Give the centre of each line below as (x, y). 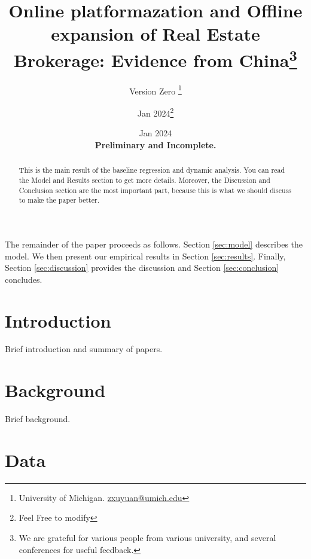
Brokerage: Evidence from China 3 (155, 58)
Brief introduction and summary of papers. (84, 349)
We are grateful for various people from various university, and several (147, 538)
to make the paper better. (59, 200)
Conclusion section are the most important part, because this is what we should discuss (155, 190)
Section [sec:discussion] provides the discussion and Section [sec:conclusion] (142, 268)
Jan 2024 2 (155, 112)
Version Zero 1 (155, 90)
